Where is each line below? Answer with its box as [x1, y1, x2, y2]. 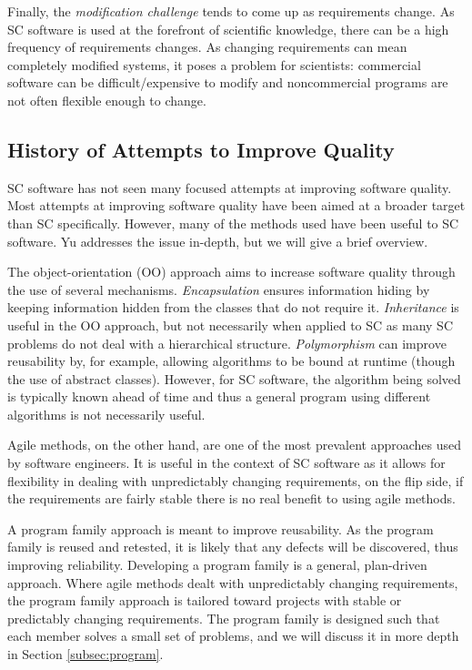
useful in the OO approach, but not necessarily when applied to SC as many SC [7, 315, 454, 334]
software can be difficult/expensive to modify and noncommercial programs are [7, 73, 448, 92]
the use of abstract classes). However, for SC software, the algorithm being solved [7, 369, 461, 388]
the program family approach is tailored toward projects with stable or [7, 591, 402, 610]
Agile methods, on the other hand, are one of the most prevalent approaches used [7, 435, 461, 454]
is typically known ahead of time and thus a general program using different [7, 387, 431, 406]
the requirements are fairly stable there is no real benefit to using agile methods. [7, 489, 456, 508]
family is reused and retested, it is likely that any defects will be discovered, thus [7, 537, 458, 556]
